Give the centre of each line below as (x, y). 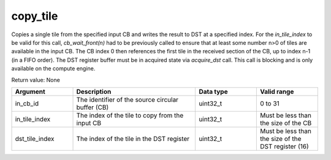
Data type (213, 91)
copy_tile (35, 16)
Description (94, 91)
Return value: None (36, 80)
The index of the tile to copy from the (130, 115)
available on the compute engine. (53, 69)
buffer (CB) (93, 107)
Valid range (277, 91)
